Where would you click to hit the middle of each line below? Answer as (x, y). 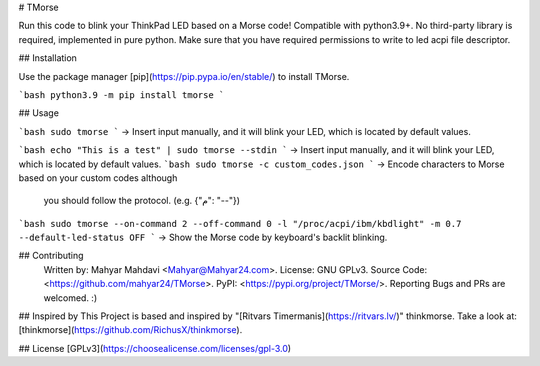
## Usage (39, 113)
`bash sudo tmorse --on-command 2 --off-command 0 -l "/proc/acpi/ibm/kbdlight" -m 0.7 (240, 223)
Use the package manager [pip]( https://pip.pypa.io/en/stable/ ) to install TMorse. (184, 76)
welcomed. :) (70, 297)
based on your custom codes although (98, 177)
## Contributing (51, 256)
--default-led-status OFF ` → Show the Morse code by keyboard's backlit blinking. (203, 237)
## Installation (47, 58)
